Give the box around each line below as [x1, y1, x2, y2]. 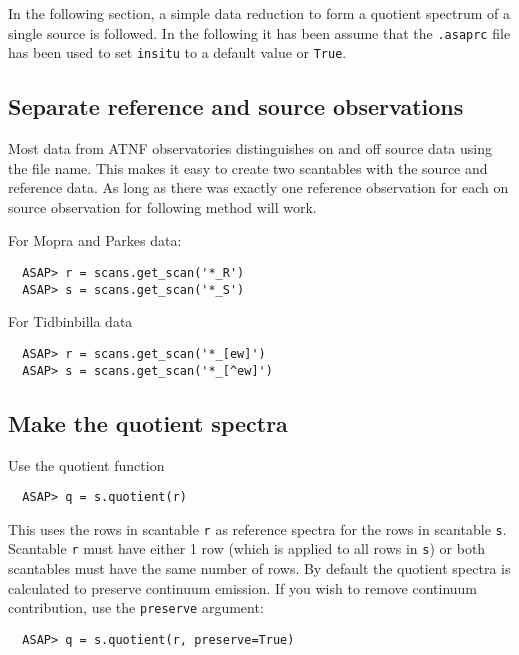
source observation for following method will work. [8, 196, 317, 217]
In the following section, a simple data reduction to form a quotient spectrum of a [8, 3, 511, 23]
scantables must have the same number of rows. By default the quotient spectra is [8, 558, 511, 579]
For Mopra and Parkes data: [8, 230, 182, 251]
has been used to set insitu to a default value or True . [8, 42, 347, 63]
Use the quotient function [8, 454, 165, 475]
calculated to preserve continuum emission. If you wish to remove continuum [8, 577, 477, 598]
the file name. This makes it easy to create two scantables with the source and [8, 157, 488, 178]
